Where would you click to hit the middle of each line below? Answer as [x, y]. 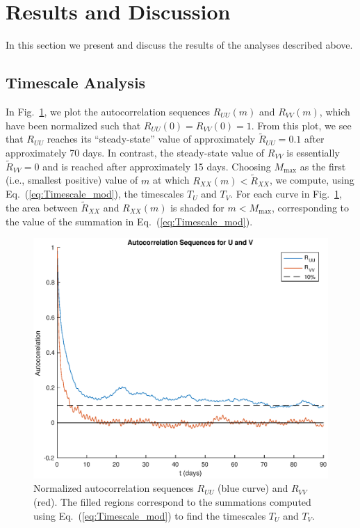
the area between [42, 207]
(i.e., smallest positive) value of [72, 180]
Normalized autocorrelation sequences [114, 488]
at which [171, 180]
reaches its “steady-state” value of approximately [151, 139]
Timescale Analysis [76, 82]
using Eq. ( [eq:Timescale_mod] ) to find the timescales [150, 515]
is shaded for [197, 207]
